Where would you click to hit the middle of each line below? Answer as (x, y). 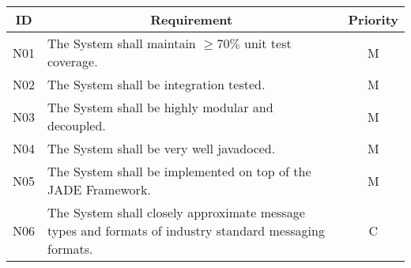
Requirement (192, 19)
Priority (373, 19)
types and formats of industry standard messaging (186, 230)
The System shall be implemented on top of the (179, 171)
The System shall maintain (122, 43)
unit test (268, 43)
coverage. (73, 61)
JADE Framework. (99, 189)
